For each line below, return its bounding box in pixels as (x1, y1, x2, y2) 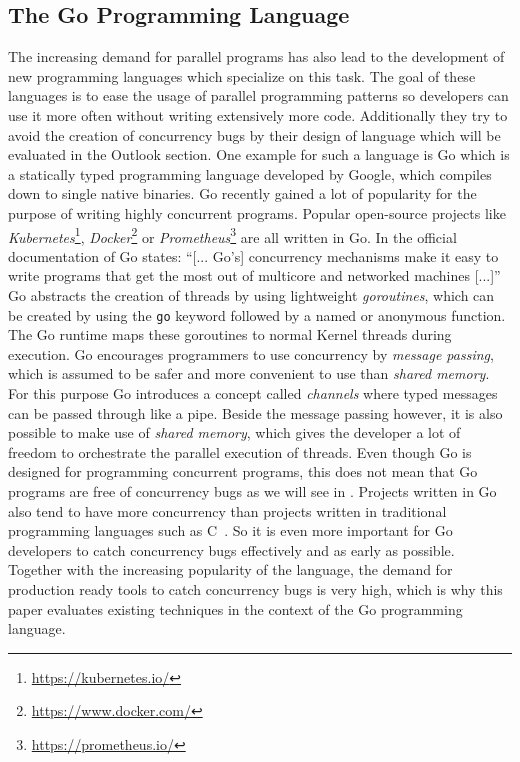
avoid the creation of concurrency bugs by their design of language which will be (8, 124, 501, 145)
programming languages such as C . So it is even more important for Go (8, 520, 453, 541)
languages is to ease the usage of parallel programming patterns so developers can (8, 85, 509, 106)
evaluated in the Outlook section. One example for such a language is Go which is (8, 144, 510, 165)
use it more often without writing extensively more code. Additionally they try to (8, 104, 508, 125)
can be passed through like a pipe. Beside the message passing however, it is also (8, 402, 503, 423)
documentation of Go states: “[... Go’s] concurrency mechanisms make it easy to (8, 245, 499, 266)
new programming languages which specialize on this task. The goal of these (8, 65, 476, 86)
